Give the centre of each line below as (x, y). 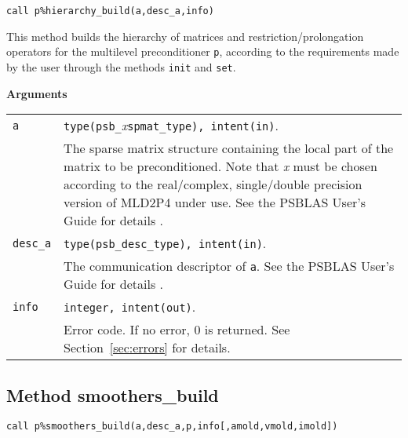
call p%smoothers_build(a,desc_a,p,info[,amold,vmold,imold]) (172, 427)
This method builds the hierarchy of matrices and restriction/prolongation (185, 36)
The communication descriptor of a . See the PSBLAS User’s (229, 266)
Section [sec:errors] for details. (147, 348)
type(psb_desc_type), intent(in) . (165, 243)
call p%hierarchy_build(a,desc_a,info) (110, 11)
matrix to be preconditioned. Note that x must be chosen (220, 166)
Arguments (37, 93)
